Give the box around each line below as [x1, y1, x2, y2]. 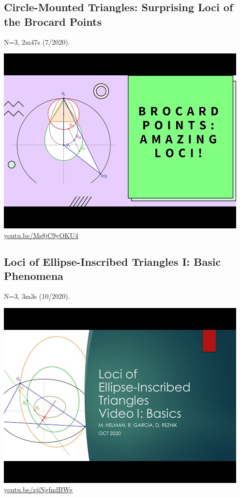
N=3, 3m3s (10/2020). [4, 291, 70, 301]
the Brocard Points [4, 14, 102, 29]
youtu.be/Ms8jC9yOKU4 [4, 230, 78, 240]
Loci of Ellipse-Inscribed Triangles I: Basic [4, 254, 221, 269]
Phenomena [4, 268, 63, 283]
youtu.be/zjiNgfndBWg [4, 484, 73, 495]
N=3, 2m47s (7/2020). [4, 36, 70, 47]
